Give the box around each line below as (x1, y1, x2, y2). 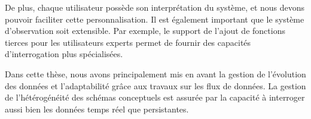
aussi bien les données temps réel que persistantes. (5, 102, 189, 115)
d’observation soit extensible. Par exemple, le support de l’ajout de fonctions (5, 24, 285, 37)
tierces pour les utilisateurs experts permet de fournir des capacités (5, 36, 251, 48)
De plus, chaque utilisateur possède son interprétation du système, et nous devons (5, 1, 305, 13)
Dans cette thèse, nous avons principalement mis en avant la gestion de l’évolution (5, 67, 306, 80)
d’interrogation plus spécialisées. (5, 48, 123, 60)
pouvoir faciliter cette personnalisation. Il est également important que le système (5, 12, 304, 25)
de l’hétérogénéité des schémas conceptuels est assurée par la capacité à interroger (5, 91, 305, 104)
